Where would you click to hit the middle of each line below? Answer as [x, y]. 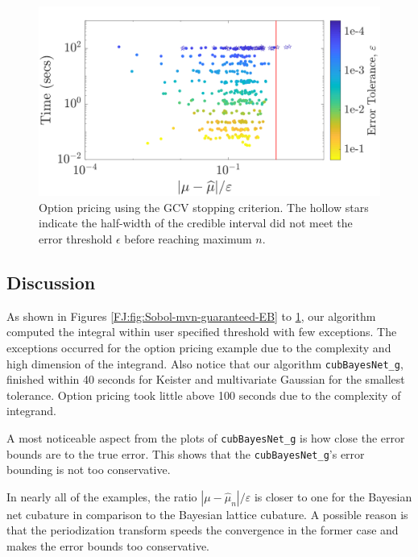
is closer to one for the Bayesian [333, 496]
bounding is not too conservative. [89, 470]
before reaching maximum [188, 238]
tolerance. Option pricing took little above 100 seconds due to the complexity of [204, 395]
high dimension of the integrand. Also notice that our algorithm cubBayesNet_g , [205, 363]
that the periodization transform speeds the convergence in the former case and [203, 530]
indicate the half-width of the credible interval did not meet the [196, 223]
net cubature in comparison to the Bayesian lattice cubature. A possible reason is [207, 514]
